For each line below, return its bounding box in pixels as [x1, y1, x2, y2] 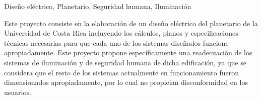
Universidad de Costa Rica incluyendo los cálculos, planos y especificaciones [4, 28, 238, 38]
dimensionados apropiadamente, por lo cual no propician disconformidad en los [4, 77, 248, 87]
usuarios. [4, 86, 31, 97]
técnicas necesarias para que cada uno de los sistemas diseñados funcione [4, 37, 229, 48]
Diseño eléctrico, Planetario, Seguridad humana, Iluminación [4, 1, 191, 11]
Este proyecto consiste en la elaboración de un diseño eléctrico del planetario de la [4, 18, 258, 28]
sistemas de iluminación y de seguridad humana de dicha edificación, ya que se [4, 57, 247, 67]
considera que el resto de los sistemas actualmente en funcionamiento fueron [4, 67, 239, 77]
